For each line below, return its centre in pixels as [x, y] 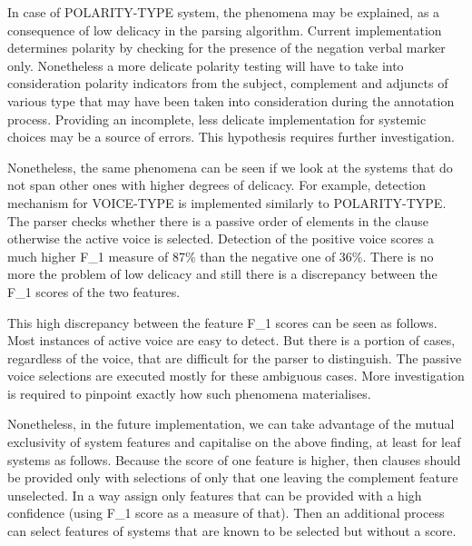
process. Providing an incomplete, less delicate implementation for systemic [217, 119]
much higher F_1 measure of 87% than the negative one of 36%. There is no [221, 256]
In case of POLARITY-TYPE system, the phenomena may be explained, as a [224, 12]
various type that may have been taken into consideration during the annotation [231, 100]
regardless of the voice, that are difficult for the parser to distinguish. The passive [235, 357]
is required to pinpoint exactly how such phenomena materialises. [189, 393]
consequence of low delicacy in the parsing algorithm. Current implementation [225, 30]
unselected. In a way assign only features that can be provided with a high [215, 495]
